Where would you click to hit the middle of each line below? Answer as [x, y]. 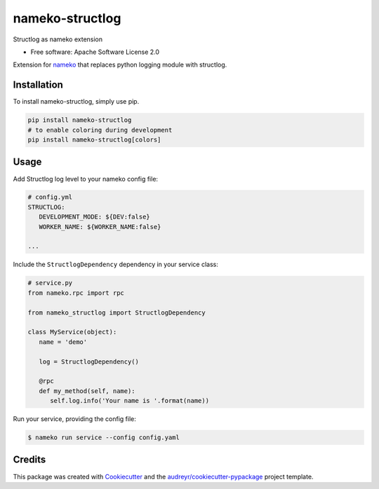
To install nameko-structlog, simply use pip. [76, 102]
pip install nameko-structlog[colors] [94, 140]
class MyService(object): [72, 332]
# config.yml [50, 197]
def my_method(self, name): [87, 391]
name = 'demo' [63, 342]
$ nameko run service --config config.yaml [104, 438]
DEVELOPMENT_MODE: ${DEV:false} [94, 217]
